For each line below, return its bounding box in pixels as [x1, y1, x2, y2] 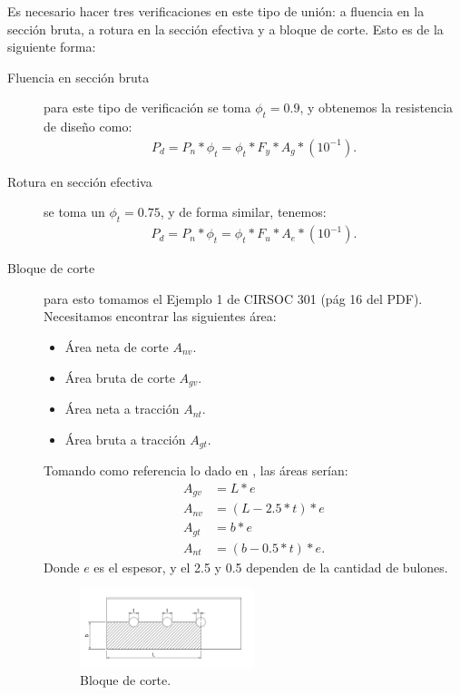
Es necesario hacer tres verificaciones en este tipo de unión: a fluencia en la [7, 2, 425, 20]
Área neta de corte [64, 338, 169, 356]
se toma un [44, 202, 105, 221]
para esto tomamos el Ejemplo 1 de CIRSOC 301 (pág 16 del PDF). [44, 289, 423, 308]
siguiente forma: [7, 37, 96, 56]
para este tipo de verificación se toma [44, 98, 251, 117]
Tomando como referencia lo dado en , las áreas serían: [44, 461, 348, 480]
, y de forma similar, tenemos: [160, 202, 327, 221]
